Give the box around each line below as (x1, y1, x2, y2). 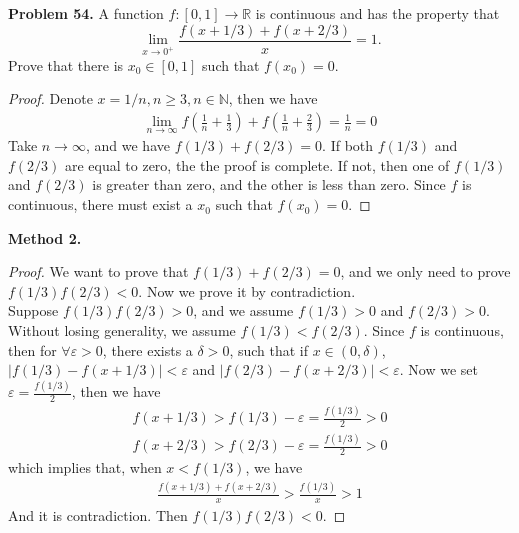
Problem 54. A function (8, 3, 164, 23)
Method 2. (8, 227, 82, 248)
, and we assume (193, 300, 294, 321)
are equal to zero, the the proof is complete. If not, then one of (65, 154, 450, 175)
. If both (322, 135, 374, 156)
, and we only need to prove (340, 261, 511, 282)
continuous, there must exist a (8, 194, 193, 215)
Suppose (8, 300, 59, 321)
